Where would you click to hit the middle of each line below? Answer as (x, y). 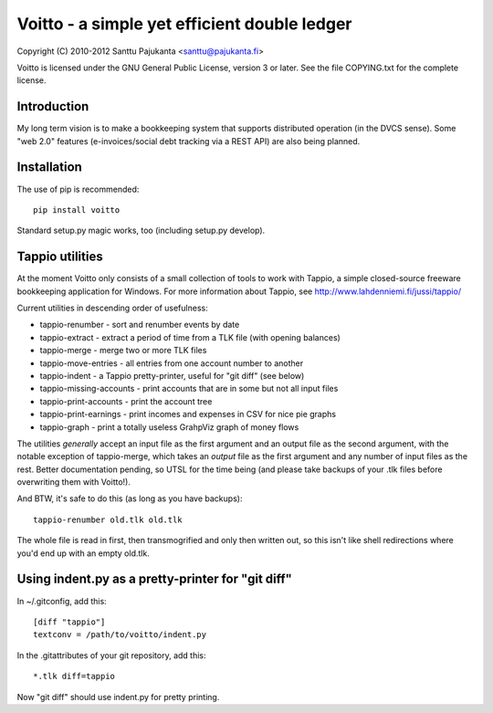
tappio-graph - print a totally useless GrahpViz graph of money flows (169, 427)
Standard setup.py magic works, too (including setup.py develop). (141, 231)
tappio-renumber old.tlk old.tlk (108, 519)
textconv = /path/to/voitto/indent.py (120, 635)
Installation (49, 168)
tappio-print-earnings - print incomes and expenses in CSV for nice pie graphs (188, 414)
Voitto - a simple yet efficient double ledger (184, 24)
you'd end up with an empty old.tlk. (83, 553)
